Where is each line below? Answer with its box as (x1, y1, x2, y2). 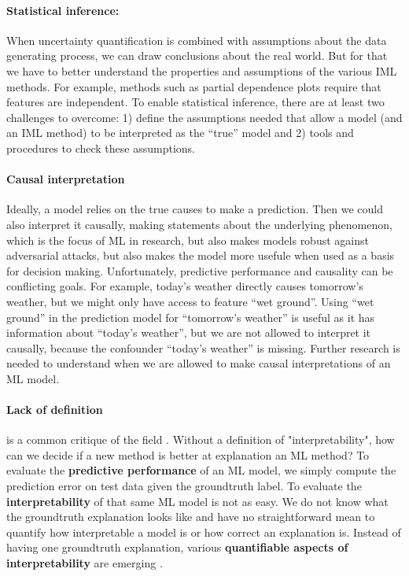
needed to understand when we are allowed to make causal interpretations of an (6, 355, 391, 371)
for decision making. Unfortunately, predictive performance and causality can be (6, 262, 393, 279)
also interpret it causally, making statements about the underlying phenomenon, (6, 216, 392, 232)
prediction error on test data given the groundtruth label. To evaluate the (6, 478, 362, 494)
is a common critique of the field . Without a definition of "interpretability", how (6, 431, 395, 448)
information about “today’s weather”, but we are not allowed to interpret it (6, 324, 371, 341)
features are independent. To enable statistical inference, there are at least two (6, 94, 385, 110)
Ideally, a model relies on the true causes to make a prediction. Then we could (6, 201, 384, 217)
